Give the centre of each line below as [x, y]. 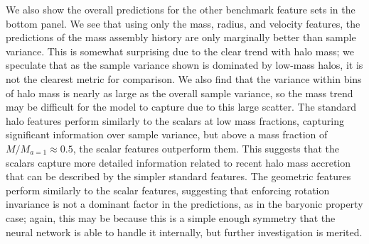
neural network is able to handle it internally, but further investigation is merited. [184, 232]
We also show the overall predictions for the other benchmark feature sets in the [181, 9]
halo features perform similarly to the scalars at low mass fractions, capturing [175, 120]
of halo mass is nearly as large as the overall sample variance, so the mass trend [180, 93]
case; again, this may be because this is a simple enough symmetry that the [171, 217]
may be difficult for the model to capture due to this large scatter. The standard [181, 107]
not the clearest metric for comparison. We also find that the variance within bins [184, 78]
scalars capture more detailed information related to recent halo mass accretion [178, 162]
